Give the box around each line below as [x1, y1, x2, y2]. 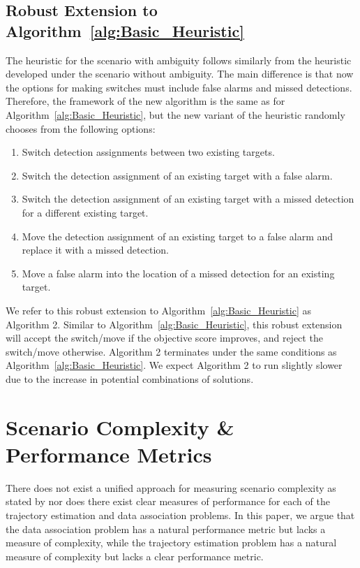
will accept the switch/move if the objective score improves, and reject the [6, 330, 323, 345]
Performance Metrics [6, 439, 212, 468]
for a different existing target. [22, 205, 149, 219]
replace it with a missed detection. [22, 242, 169, 257]
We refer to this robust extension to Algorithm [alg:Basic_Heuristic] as [6, 303, 311, 317]
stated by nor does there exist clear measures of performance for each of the [6, 494, 330, 509]
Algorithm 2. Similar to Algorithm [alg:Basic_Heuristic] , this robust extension [6, 316, 343, 331]
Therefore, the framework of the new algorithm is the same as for [6, 94, 285, 108]
